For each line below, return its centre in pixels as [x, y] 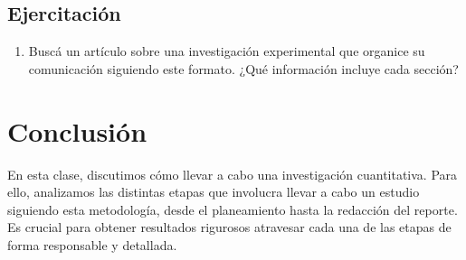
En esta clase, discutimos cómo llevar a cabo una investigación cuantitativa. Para [233, 174]
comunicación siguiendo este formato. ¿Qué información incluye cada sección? [243, 68]
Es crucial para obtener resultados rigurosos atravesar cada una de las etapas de [229, 227]
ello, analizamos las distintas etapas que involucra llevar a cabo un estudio [214, 192]
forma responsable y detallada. [92, 244]
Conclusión [77, 130]
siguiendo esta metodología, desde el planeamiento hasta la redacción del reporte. [233, 209]
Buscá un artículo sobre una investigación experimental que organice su [227, 51]
